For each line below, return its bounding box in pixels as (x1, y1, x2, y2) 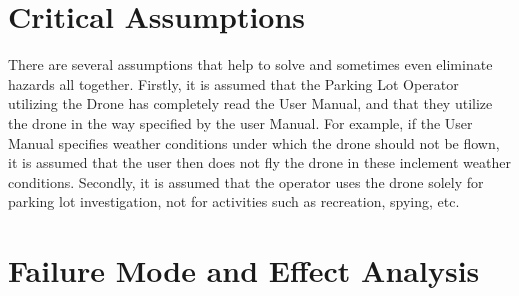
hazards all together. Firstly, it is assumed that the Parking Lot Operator (8, 73, 459, 94)
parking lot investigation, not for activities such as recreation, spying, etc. (8, 191, 460, 212)
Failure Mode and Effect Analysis (8, 250, 480, 291)
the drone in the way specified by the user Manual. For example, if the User (8, 112, 473, 133)
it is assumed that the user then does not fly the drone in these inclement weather (8, 152, 511, 173)
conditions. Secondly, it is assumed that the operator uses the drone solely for (8, 171, 484, 192)
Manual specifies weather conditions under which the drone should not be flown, (8, 132, 500, 153)
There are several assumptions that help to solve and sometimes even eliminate (8, 54, 493, 75)
